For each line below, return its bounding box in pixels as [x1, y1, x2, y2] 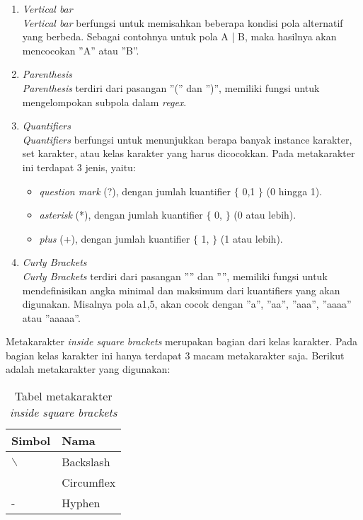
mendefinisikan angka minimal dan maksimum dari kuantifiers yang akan [22, 282, 340, 297]
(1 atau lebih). [220, 231, 283, 245]
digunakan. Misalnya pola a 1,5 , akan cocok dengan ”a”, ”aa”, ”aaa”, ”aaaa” [22, 296, 352, 311]
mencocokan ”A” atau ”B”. [22, 42, 139, 57]
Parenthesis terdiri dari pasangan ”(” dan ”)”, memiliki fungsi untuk [22, 80, 320, 95]
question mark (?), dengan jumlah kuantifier [39, 183, 231, 198]
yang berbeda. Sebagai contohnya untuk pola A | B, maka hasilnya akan [22, 29, 337, 44]
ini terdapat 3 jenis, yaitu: [22, 159, 136, 174]
